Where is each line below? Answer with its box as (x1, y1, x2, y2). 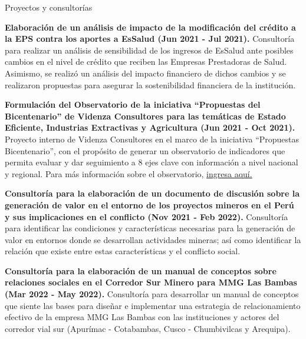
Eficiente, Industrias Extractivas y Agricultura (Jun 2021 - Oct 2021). (5, 121, 295, 134)
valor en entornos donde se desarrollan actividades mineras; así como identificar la (5, 233, 301, 245)
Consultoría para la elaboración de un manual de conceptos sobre (5, 264, 277, 277)
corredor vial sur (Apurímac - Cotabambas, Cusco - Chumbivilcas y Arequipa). (5, 322, 291, 334)
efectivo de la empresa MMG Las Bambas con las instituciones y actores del (5, 311, 279, 323)
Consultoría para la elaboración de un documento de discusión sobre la (5, 187, 300, 200)
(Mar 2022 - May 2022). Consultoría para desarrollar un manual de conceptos (5, 288, 299, 300)
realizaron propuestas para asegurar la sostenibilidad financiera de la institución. (5, 78, 296, 91)
